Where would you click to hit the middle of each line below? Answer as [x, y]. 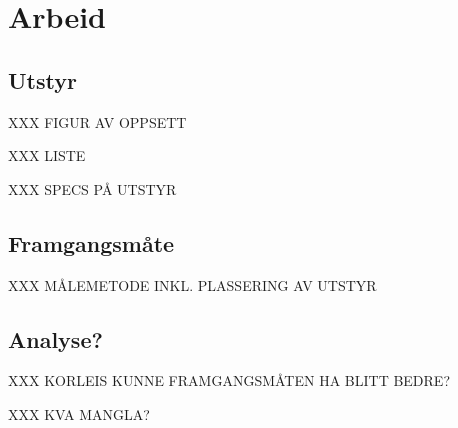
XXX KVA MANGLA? [79, 413]
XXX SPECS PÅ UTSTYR [92, 188]
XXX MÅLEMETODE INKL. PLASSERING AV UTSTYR [192, 284]
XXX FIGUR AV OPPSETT [97, 121]
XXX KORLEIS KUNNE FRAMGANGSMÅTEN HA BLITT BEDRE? [229, 380]
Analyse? [55, 338]
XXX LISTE [47, 155]
